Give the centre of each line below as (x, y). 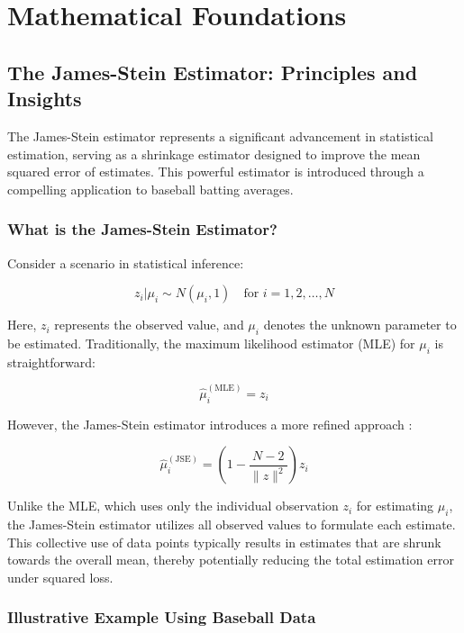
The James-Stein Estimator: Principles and (213, 72)
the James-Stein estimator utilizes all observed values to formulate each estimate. (232, 524)
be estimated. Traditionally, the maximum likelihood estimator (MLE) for (211, 343)
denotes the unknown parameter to (360, 325)
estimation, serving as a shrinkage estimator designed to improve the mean (214, 154)
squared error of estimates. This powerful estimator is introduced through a (216, 172)
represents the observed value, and (149, 325)
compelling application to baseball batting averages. (150, 189)
